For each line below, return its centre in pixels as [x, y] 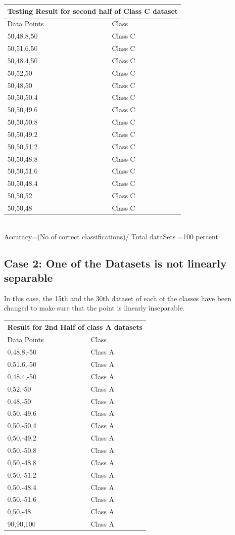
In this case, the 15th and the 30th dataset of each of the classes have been [118, 298]
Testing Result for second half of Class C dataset [93, 11]
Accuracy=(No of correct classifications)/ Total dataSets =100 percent [111, 236]
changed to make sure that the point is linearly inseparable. [94, 308]
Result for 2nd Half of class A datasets [75, 327]
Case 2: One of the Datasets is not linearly [115, 263]
